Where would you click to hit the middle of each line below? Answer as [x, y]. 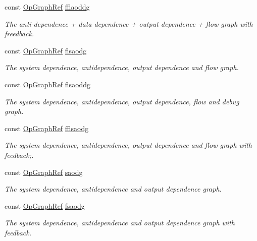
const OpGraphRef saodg [44, 172]
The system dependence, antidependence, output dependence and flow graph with [128, 145]
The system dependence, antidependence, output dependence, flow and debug [122, 101]
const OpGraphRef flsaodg [46, 50]
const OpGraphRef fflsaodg [47, 128]
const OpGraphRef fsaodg [45, 205]
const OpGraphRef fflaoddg [47, 7]
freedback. [19, 34]
